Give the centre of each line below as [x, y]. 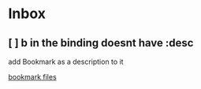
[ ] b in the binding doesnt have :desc [101, 43]
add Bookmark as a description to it [66, 61]
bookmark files [32, 77]
